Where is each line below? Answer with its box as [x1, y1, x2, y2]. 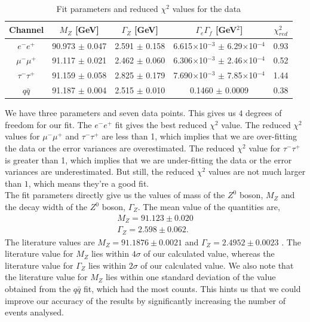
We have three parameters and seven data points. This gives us [5, 107, 236, 119]
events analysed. [5, 306, 64, 318]
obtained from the [5, 282, 71, 294]
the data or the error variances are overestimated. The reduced [5, 142, 235, 154]
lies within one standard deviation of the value [105, 271, 276, 283]
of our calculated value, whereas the [143, 247, 275, 260]
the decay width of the [5, 201, 88, 213]
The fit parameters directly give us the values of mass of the [5, 189, 225, 201]
